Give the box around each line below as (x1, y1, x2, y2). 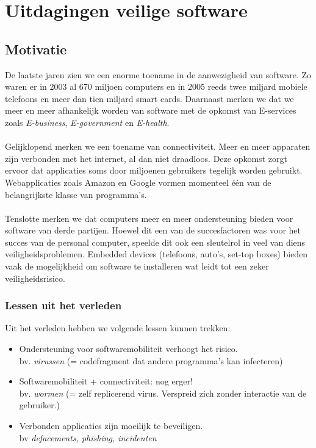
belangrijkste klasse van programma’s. (5, 188, 147, 200)
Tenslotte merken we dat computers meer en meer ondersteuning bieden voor (5, 211, 293, 224)
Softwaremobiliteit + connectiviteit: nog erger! (19, 375, 193, 387)
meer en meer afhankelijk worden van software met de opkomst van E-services (5, 104, 296, 117)
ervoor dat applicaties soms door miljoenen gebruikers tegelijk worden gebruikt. (5, 164, 303, 177)
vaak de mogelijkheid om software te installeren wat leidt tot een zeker (5, 260, 269, 273)
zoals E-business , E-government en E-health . (5, 116, 170, 128)
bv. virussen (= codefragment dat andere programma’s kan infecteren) (19, 354, 283, 367)
